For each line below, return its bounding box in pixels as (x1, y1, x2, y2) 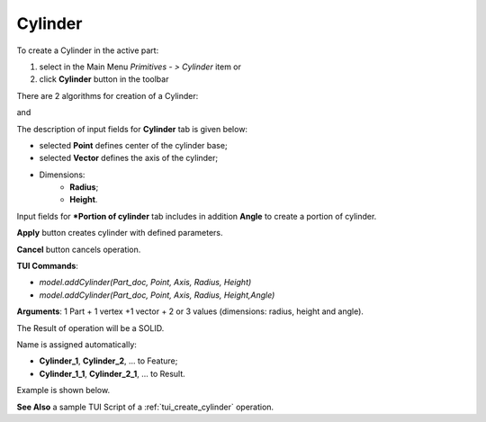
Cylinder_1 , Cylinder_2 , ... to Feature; (39, 355, 178, 366)
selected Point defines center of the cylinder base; (39, 139, 229, 150)
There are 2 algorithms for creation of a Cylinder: (16, 90, 199, 101)
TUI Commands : (16, 261, 78, 272)
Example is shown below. (16, 385, 111, 396)
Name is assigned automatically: (16, 338, 137, 350)
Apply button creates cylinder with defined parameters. (16, 228, 223, 238)
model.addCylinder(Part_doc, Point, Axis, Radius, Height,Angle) (39, 289, 275, 301)
